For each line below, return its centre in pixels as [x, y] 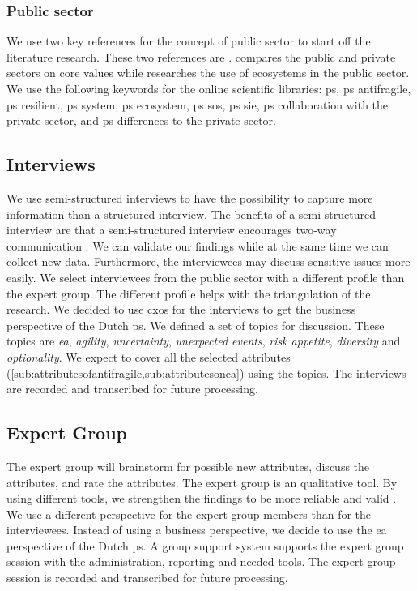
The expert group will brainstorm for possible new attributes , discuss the [188, 466]
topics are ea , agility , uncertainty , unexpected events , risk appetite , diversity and [204, 341]
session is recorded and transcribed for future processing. [147, 578]
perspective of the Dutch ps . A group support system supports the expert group [205, 545]
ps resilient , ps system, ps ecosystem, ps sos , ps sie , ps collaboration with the [198, 104]
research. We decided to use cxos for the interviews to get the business [181, 309]
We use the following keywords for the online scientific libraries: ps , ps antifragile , [209, 88]
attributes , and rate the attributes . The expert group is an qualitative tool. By [202, 482]
